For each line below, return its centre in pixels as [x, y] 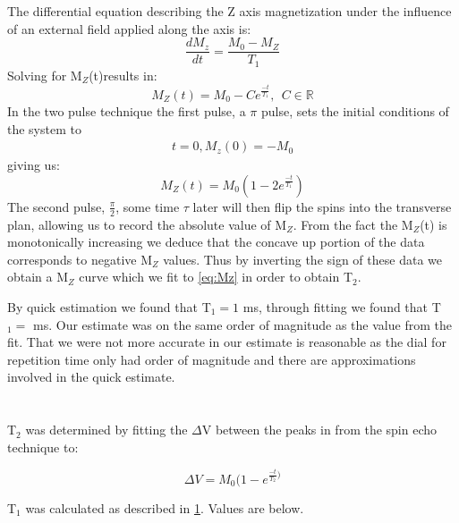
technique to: [43, 447]
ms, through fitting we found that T [342, 306]
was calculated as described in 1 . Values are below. [165, 507]
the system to [44, 128]
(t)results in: [123, 75]
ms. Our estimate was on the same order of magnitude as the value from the [242, 324]
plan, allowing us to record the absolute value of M [147, 224]
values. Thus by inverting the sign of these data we [302, 259]
